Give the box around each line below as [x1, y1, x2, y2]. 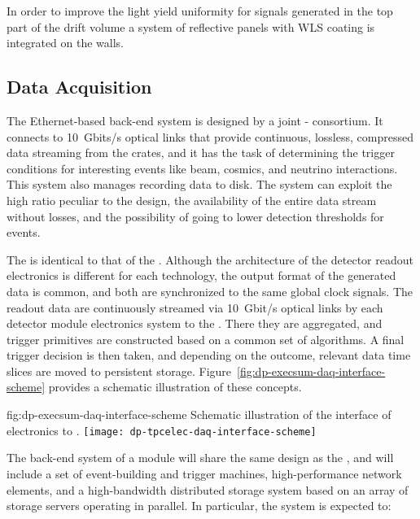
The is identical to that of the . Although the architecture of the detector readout [7, 251, 413, 268]
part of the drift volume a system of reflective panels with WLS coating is [7, 18, 375, 35]
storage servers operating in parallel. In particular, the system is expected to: [7, 497, 392, 514]
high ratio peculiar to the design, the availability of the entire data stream [7, 191, 377, 208]
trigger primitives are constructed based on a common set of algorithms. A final [7, 330, 405, 347]
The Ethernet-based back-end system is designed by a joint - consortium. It [7, 111, 383, 129]
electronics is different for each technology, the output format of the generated [7, 267, 396, 284]
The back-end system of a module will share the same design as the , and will [7, 449, 394, 466]
